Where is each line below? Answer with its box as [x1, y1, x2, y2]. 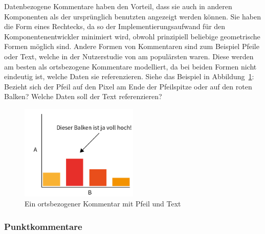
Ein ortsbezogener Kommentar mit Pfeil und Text [25, 198, 181, 209]
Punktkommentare [4, 220, 82, 232]
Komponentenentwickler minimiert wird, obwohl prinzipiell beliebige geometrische [4, 31, 260, 41]
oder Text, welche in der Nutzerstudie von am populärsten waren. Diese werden [4, 51, 254, 61]
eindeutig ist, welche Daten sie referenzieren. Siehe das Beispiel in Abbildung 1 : [4, 71, 254, 82]
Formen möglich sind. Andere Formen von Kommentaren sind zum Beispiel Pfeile [4, 41, 259, 52]
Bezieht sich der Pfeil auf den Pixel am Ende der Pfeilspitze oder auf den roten [4, 81, 252, 91]
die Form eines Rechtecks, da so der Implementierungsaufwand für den [4, 21, 226, 32]
